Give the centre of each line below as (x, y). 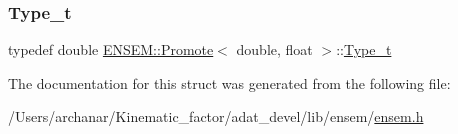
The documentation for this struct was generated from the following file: (229, 82)
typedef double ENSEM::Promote (111, 49)
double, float (274, 49)
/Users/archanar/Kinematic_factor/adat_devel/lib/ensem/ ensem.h (216, 116)
